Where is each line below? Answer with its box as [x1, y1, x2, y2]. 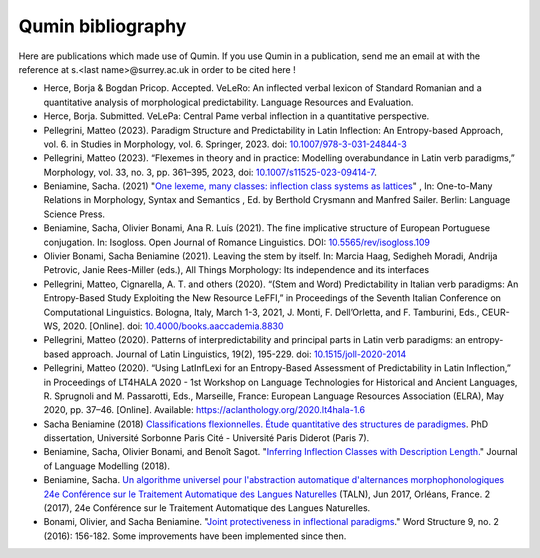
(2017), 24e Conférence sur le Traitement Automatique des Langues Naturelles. [43, 502, 371, 514]
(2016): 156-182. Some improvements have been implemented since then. [43, 530, 347, 542]
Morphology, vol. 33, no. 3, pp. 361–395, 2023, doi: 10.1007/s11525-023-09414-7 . [43, 166, 377, 178]
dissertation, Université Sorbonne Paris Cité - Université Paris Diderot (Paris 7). [43, 432, 370, 444]
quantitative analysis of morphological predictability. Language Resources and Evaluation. [43, 96, 414, 108]
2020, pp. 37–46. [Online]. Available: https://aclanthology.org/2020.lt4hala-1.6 [43, 404, 365, 416]
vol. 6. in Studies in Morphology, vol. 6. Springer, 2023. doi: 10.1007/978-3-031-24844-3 [43, 138, 407, 150]
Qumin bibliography [18, 15, 187, 37]
